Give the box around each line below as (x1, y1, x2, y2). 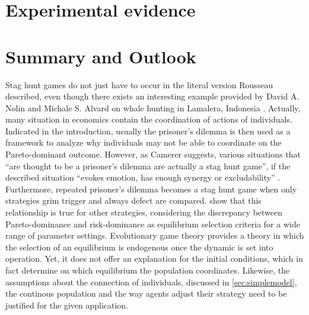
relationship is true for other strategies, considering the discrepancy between (5, 206, 283, 218)
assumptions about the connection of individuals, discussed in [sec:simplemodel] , (5, 275, 297, 288)
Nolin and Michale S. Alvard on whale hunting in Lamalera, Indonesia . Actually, (5, 101, 301, 114)
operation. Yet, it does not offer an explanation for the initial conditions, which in (5, 252, 303, 265)
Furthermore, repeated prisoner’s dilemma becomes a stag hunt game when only (5, 182, 297, 195)
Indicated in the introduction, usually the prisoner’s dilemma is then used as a (5, 124, 291, 137)
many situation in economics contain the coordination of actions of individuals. (5, 113, 292, 126)
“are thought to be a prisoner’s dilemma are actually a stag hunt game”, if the (5, 159, 291, 172)
